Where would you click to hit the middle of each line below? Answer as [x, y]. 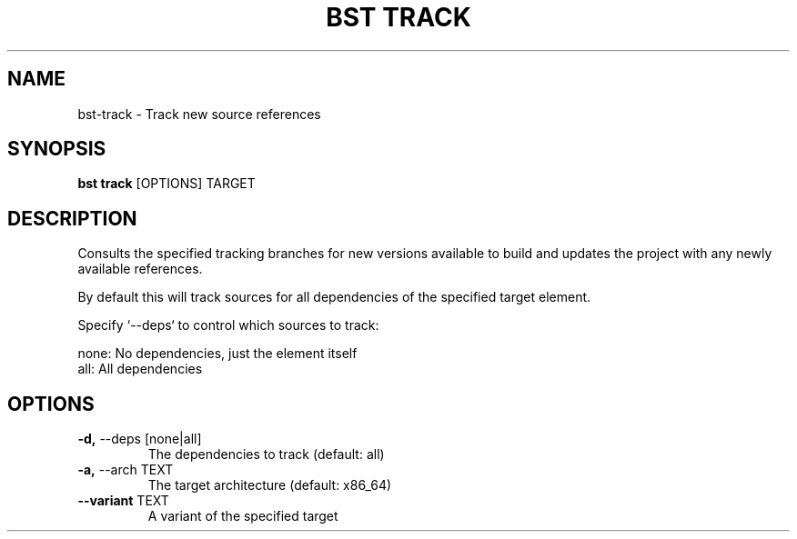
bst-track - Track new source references [199, 114]
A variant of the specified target [243, 516]
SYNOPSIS [57, 149]
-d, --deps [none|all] [140, 439]
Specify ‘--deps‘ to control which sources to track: [228, 325]
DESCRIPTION [72, 218]
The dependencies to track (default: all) [266, 454]
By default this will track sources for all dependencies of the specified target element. [334, 297]
